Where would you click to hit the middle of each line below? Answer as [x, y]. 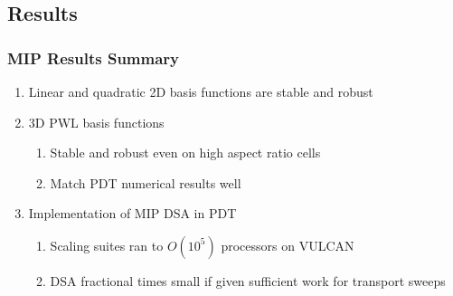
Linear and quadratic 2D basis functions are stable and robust [201, 91]
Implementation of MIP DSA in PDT [132, 213]
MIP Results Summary [94, 57]
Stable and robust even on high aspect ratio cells [185, 153]
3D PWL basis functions [96, 122]
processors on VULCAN [288, 245]
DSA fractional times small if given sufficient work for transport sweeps [248, 280]
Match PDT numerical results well [146, 182]
